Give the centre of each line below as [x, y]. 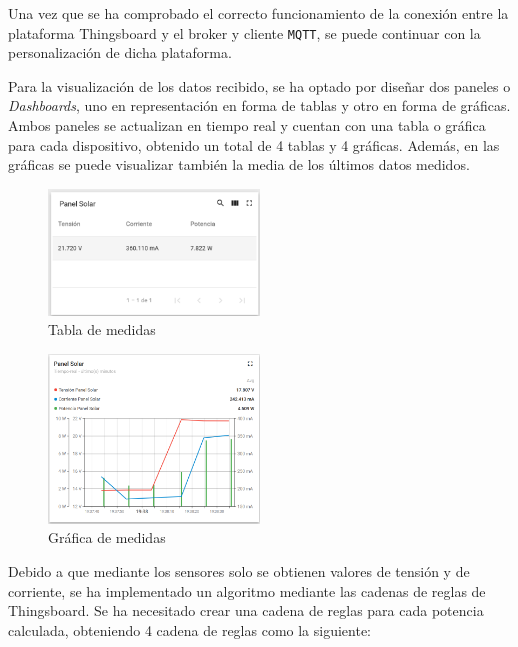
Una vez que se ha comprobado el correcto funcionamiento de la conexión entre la [258, 13]
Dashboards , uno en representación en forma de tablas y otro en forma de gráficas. [259, 105]
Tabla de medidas [102, 329]
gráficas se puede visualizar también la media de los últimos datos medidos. [239, 164]
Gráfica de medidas [107, 537]
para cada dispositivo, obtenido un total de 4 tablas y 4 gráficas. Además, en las [254, 144]
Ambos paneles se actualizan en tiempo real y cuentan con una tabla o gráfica [247, 125]
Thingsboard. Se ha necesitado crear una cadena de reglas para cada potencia [246, 610]
